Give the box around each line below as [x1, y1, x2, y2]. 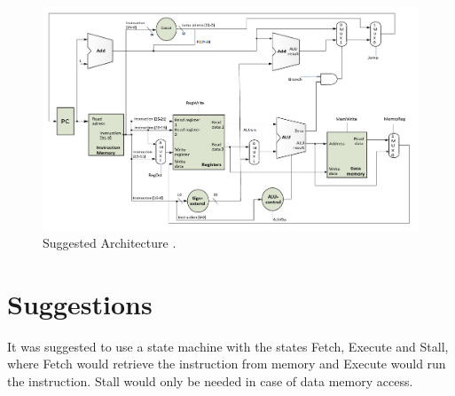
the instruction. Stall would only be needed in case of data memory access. [7, 372, 413, 391]
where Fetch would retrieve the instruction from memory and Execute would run [7, 354, 446, 373]
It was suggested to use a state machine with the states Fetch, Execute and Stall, [7, 337, 449, 355]
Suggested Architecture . [43, 234, 177, 252]
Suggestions [7, 285, 153, 321]
